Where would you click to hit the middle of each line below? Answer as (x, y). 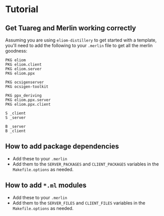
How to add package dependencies (62, 146)
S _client (16, 113)
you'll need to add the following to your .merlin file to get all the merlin (79, 46)
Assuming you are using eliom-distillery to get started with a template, (81, 40)
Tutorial (22, 9)
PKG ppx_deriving (24, 96)
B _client (16, 131)
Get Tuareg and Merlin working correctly (71, 28)
